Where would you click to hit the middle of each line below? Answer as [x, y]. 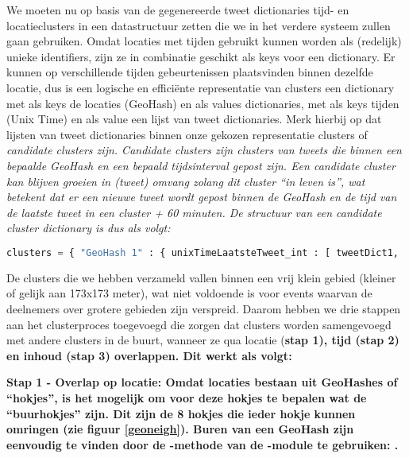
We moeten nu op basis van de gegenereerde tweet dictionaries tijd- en [178, 10]
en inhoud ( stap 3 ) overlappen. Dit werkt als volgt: [149, 355]
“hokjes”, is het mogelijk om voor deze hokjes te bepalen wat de [187, 397]
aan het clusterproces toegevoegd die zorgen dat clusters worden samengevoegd [199, 324]
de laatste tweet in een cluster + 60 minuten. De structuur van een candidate [194, 212]
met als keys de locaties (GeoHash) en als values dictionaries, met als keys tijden [203, 103]
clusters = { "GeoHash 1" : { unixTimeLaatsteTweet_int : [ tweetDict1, [203, 252]
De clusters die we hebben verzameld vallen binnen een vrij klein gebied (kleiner [201, 277]
